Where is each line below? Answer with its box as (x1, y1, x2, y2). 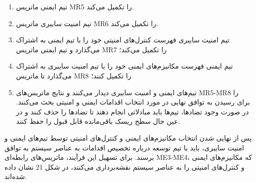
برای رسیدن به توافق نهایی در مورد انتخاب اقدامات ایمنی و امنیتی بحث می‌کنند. (16, 97, 250, 107)
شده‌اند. (4, 171, 27, 182)
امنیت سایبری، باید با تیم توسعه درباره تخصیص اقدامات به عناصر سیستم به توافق (4, 142, 244, 152)
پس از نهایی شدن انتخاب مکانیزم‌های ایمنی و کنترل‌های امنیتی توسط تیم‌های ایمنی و (4, 132, 252, 143)
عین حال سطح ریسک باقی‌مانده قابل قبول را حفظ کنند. (16, 116, 180, 126)
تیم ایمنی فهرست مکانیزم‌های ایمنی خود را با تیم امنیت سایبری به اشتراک (16, 61, 233, 71)
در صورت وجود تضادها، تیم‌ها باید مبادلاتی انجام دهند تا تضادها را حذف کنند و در (16, 106, 249, 116)
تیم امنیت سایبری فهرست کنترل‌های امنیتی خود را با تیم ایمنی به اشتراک (16, 35, 229, 45)
